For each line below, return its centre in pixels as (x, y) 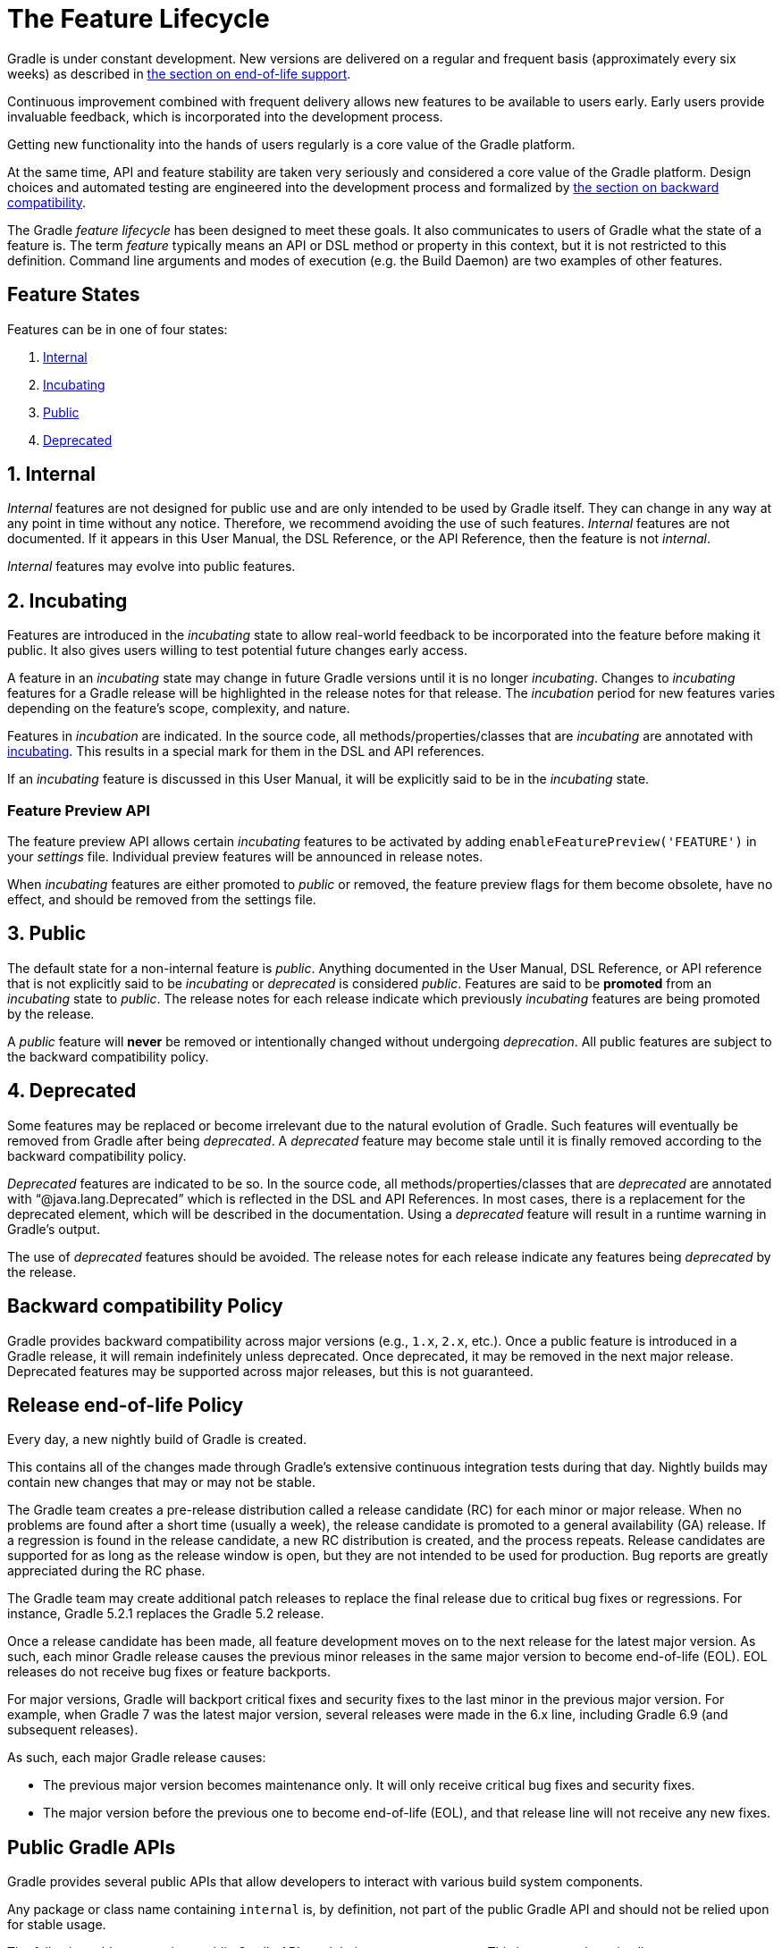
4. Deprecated (72, 1091)
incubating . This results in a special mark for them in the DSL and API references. (246, 751)
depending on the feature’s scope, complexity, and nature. (179, 709)
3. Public (47, 934)
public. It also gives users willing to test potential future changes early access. (237, 651)
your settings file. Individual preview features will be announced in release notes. (245, 857)
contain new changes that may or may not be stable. (162, 1482)
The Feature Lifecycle (139, 19)
